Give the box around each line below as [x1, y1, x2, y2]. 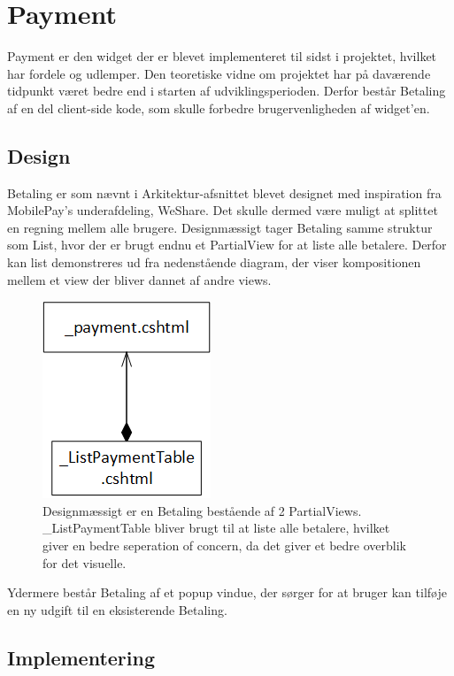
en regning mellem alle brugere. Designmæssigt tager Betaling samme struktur [7, 218, 433, 236]
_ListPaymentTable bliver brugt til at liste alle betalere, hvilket [42, 519, 390, 537]
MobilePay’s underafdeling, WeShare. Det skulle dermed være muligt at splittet [7, 201, 438, 219]
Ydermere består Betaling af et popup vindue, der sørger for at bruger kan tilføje [7, 583, 447, 602]
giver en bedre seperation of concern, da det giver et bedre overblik [42, 536, 407, 555]
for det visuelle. [42, 553, 127, 572]
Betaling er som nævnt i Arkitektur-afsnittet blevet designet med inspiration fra [7, 183, 442, 202]
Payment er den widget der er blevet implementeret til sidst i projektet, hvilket [7, 47, 437, 65]
